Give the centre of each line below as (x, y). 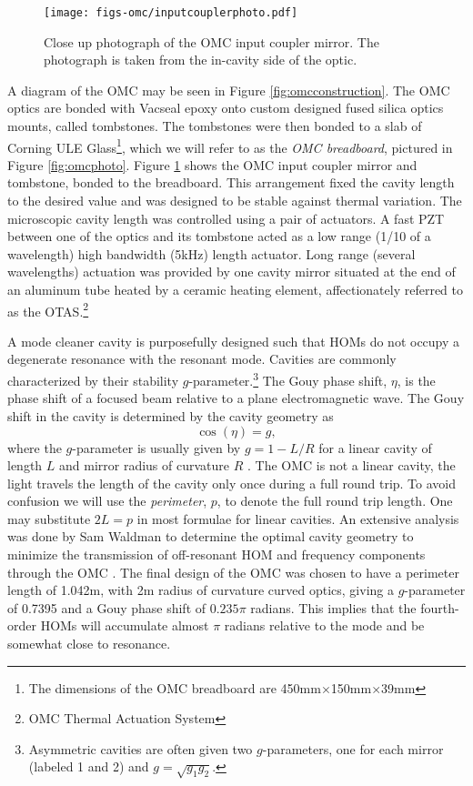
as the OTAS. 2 (48, 309)
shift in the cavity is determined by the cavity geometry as (171, 415)
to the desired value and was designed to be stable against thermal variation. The (235, 201)
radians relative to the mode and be (324, 625)
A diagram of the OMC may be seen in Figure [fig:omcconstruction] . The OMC (229, 90)
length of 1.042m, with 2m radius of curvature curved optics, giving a (201, 590)
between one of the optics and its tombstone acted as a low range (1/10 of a (219, 236)
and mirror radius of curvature (145, 465)
